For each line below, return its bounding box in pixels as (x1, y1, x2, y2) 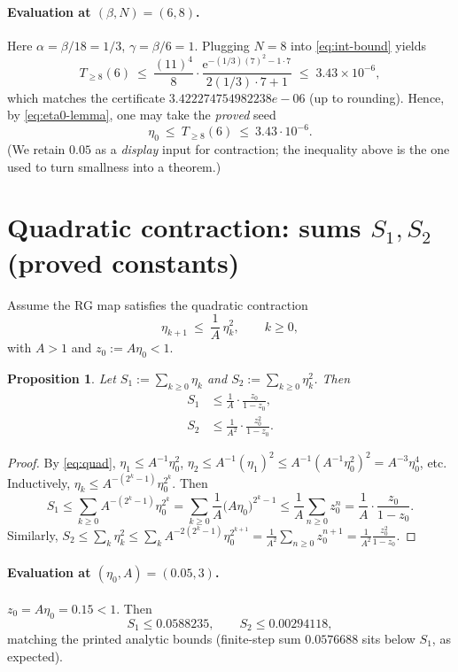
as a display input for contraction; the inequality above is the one (95, 140, 450, 158)
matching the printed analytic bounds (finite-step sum (7, 630, 301, 648)
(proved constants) (7, 243, 240, 280)
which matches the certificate (7, 88, 166, 106)
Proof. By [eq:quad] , (7, 452, 116, 471)
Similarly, (7, 525, 58, 544)
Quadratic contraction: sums (7, 209, 361, 245)
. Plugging (194, 35, 250, 54)
